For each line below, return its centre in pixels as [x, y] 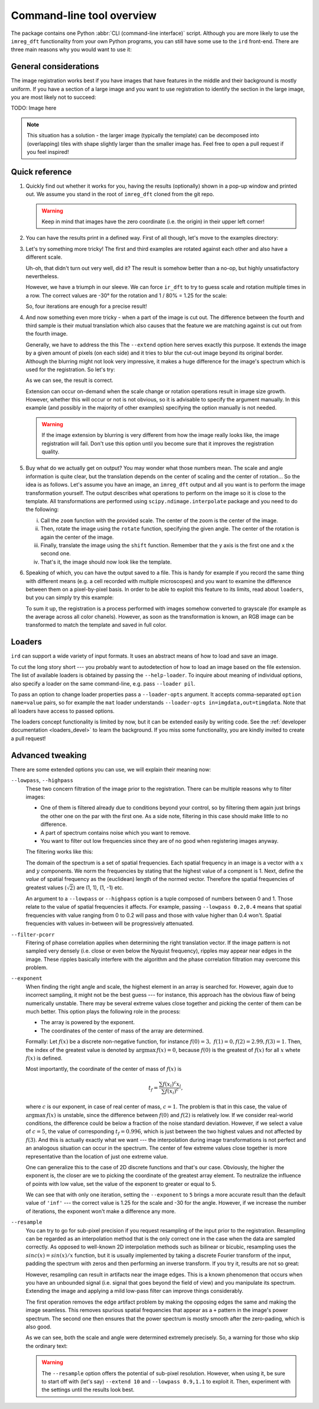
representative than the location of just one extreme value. [97, 1156]
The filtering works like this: [59, 852]
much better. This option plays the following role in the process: [103, 1012]
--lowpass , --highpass [42, 780]
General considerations [55, 67]
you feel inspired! [48, 152]
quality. [51, 452]
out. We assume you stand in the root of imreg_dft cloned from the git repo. [120, 194]
